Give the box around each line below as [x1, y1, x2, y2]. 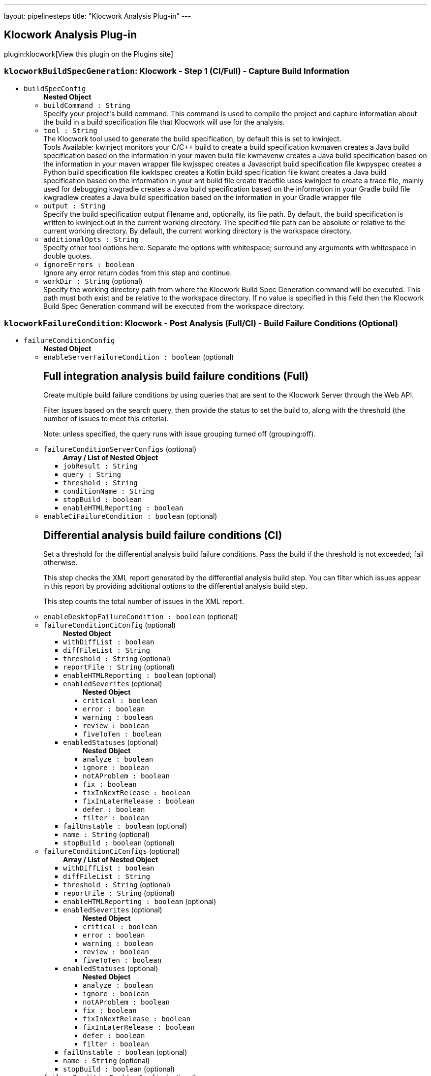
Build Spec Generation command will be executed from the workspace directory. [43, 302, 305, 310]
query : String [63, 471, 122, 479]
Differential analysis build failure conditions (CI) [43, 529, 282, 541]
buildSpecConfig [24, 84, 86, 93]
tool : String [43, 126, 97, 134]
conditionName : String [63, 487, 154, 496]
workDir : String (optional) [43, 276, 143, 285]
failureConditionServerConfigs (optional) [43, 445, 197, 454]
